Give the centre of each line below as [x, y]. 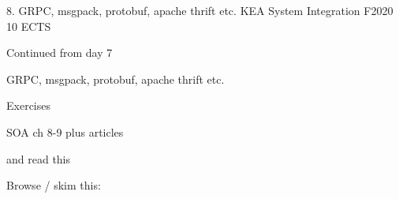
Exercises [28, 105]
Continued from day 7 [60, 53]
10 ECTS [29, 26]
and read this [39, 158]
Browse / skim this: [54, 185]
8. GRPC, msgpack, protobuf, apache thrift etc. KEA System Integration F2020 [200, 10]
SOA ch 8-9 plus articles [65, 131]
